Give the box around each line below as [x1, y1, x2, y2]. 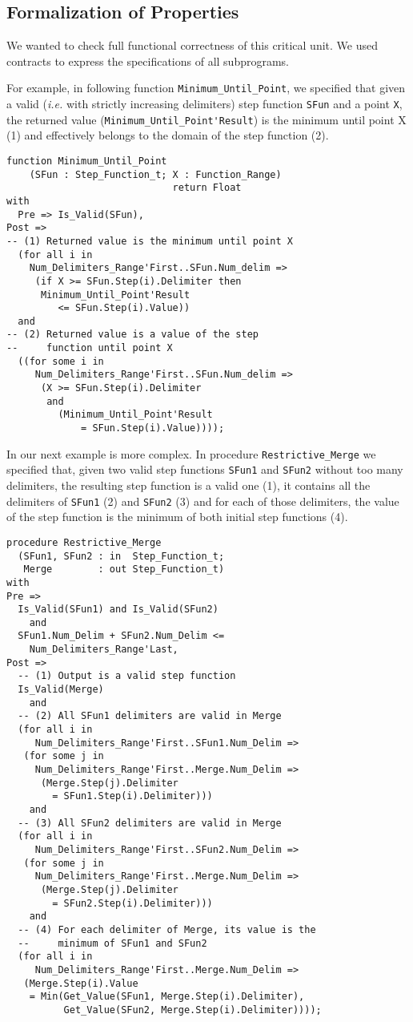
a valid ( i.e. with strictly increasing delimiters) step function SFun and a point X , [6, 95, 403, 112]
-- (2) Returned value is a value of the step [6, 329, 259, 341]
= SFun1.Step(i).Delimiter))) [52, 790, 213, 802]
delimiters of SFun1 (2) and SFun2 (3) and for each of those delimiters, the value [6, 492, 399, 509]
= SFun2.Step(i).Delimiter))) [52, 897, 213, 909]
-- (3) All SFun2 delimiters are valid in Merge [18, 817, 282, 829]
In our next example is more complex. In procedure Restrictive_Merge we [6, 445, 376, 462]
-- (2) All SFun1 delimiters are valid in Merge [18, 710, 282, 722]
